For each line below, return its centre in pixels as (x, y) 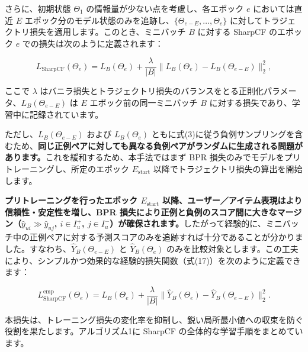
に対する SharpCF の (237, 32)
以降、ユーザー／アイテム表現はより (232, 200)
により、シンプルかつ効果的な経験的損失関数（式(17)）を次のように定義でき (153, 260)
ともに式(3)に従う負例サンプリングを (223, 134)
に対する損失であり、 (251, 103)
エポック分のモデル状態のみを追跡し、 (99, 20)
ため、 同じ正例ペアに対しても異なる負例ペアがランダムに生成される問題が (158, 145)
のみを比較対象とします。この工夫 (232, 248)
